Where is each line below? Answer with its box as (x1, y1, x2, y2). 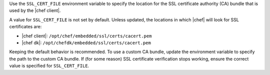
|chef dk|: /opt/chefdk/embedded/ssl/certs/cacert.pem (21, 40, 151, 46)
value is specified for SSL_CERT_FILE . (9, 63, 89, 69)
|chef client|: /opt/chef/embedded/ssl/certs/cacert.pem (21, 33, 152, 39)
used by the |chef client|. (9, 7, 61, 13)
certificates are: (9, 24, 42, 30)
